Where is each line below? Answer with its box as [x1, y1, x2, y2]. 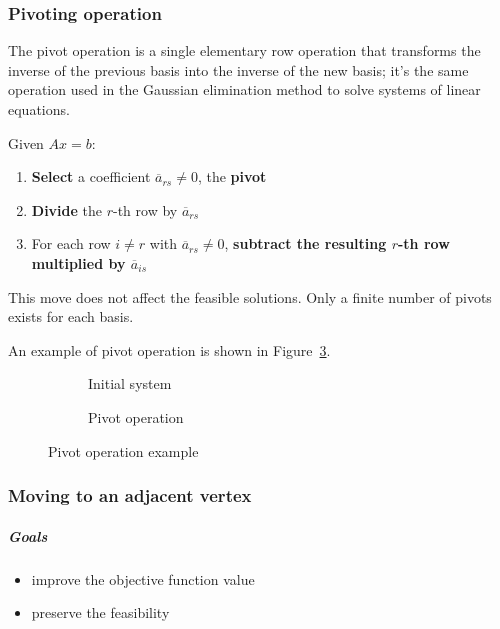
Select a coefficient [31, 166, 151, 187]
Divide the [31, 199, 103, 220]
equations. [8, 99, 70, 119]
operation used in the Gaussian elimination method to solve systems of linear [8, 79, 481, 100]
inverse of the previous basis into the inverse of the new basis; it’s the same [8, 59, 469, 80]
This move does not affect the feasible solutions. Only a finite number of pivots [8, 286, 492, 307]
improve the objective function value [31, 568, 255, 589]
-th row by [113, 199, 178, 220]
